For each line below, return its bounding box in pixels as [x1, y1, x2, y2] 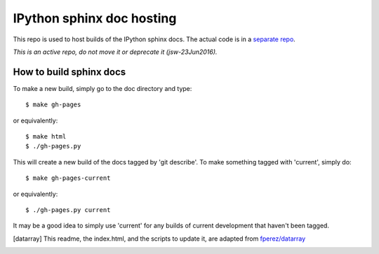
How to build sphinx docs [13, 66, 126, 78]
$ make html [25, 133, 67, 141]
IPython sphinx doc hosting [13, 10, 177, 26]
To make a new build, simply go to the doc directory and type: [13, 84, 192, 92]
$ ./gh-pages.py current [25, 206, 111, 213]
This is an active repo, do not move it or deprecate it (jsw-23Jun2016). [13, 48, 218, 56]
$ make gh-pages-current [25, 174, 111, 182]
